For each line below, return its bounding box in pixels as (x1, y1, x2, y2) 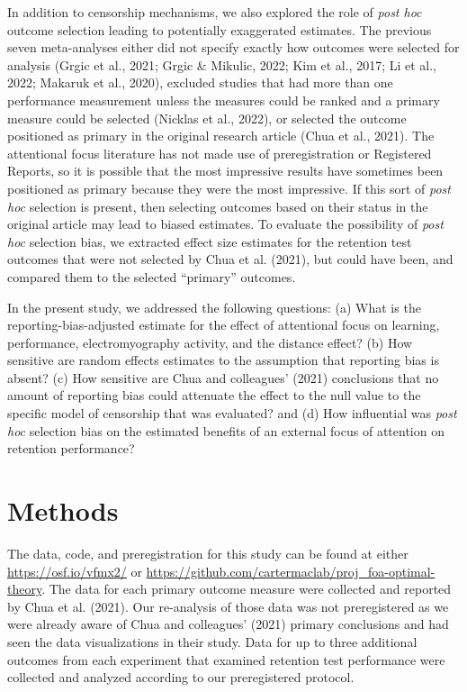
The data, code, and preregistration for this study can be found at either (7, 543, 409, 562)
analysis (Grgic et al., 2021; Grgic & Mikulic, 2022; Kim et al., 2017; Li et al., (7, 55, 437, 74)
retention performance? (7, 439, 135, 458)
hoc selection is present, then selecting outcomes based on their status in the (7, 196, 428, 215)
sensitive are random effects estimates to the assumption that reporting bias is (7, 351, 439, 369)
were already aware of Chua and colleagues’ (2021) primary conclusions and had (7, 615, 449, 633)
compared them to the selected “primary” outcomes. (7, 267, 296, 286)
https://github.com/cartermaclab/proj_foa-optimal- (146, 561, 436, 580)
